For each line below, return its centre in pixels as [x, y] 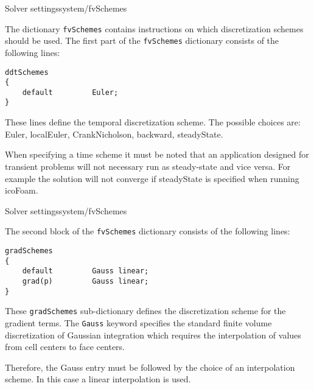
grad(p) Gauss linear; [85, 281]
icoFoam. [22, 190]
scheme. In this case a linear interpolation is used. [98, 379]
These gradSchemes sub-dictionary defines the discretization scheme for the [145, 311]
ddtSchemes [27, 72]
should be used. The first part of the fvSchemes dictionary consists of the [142, 40]
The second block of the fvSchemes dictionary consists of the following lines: [148, 231]
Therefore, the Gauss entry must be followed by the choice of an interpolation [150, 367]
